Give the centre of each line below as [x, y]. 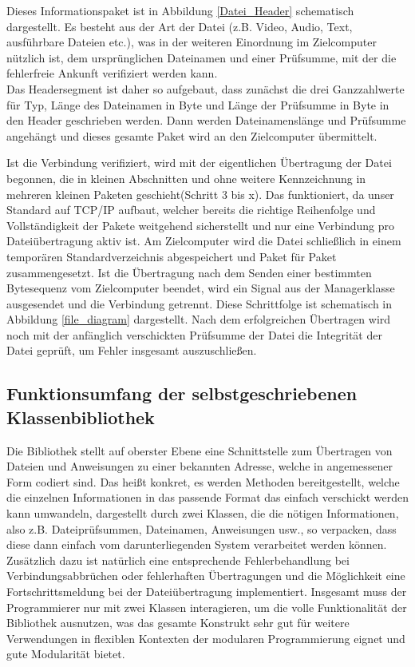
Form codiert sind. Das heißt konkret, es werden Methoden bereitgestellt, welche [203, 481]
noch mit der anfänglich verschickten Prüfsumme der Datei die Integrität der [194, 334]
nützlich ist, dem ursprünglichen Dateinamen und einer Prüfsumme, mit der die [202, 57]
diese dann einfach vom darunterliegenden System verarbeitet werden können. [197, 544]
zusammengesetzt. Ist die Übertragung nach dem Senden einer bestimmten [189, 272]
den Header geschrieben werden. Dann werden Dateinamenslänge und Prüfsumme [206, 120]
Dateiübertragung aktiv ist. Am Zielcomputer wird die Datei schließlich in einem [204, 241]
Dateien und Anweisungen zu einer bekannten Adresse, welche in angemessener [200, 466]
